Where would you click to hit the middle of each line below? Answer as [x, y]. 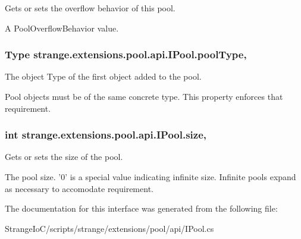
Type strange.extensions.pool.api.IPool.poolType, [126, 54]
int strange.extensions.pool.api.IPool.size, [106, 135]
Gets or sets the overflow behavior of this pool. [90, 8]
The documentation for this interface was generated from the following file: [141, 208]
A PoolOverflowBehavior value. [62, 28]
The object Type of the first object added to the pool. [103, 76]
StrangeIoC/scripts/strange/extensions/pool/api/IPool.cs [109, 228]
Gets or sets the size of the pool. [64, 157]
